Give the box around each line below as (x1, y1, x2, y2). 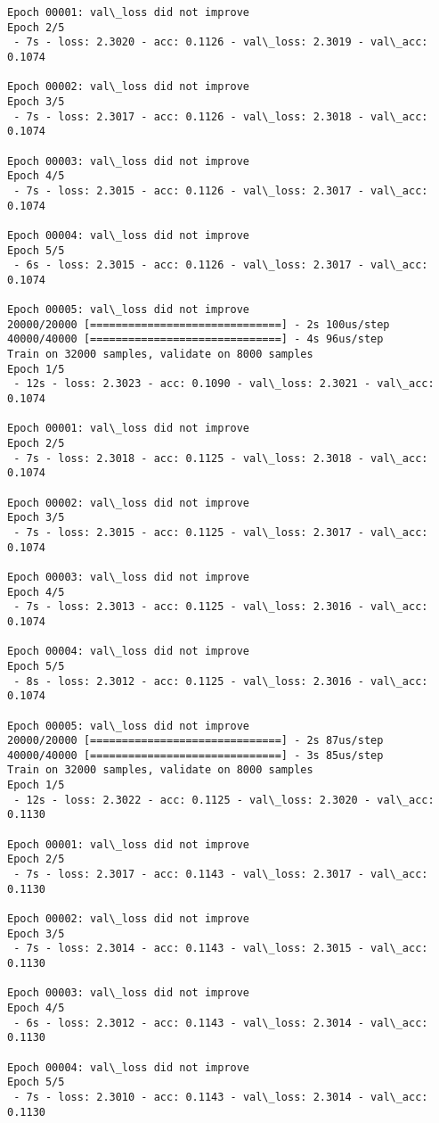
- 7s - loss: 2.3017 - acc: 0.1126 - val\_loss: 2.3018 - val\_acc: (13, 110, 428, 123)
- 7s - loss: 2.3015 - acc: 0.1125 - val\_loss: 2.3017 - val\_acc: (13, 525, 428, 539)
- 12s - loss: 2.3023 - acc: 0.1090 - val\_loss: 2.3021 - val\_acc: (13, 377, 435, 391)
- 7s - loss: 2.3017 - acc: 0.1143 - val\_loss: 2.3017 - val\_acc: (13, 868, 428, 881)
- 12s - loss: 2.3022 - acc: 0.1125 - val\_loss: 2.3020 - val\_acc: (13, 793, 435, 806)
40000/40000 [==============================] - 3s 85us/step (7, 748, 384, 762)
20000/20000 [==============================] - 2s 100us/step (7, 318, 390, 331)
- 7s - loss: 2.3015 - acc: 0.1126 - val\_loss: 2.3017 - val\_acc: (13, 184, 428, 197)
